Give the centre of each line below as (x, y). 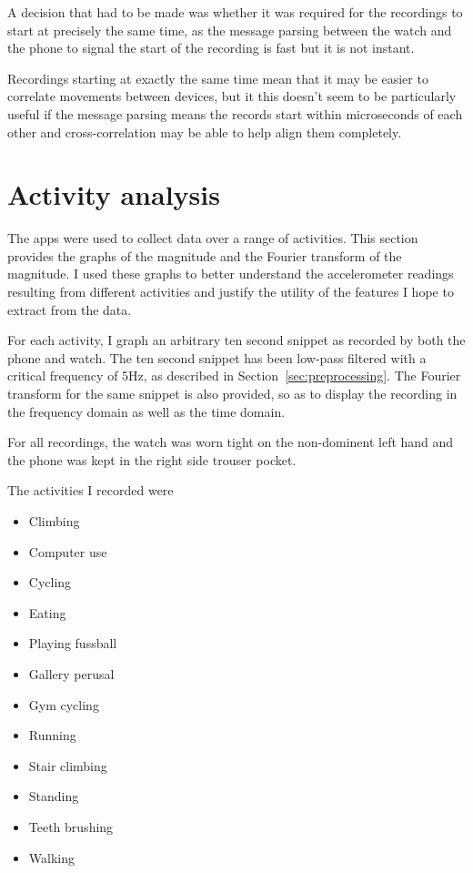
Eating (47, 612)
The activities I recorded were (91, 490)
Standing (54, 796)
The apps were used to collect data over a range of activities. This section (213, 238)
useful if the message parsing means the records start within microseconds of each (235, 113)
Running (52, 735)
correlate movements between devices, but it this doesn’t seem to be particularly (232, 96)
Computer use (68, 551)
